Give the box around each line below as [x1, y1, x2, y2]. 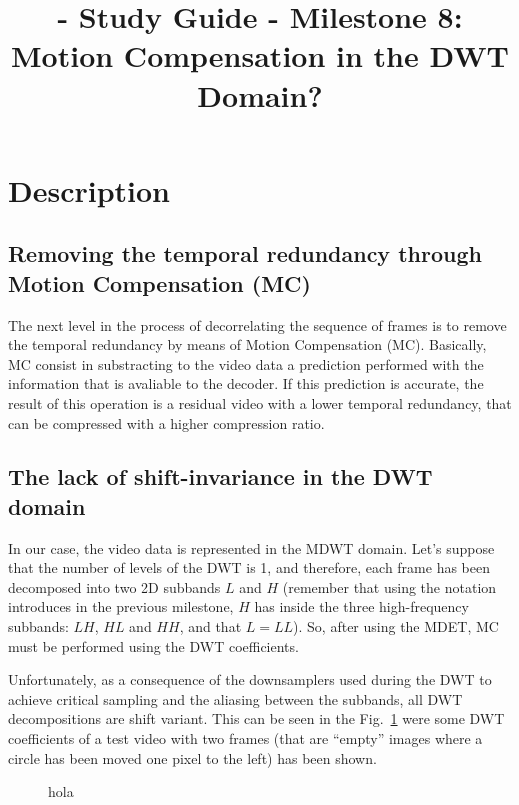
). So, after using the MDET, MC [293, 616, 499, 637]
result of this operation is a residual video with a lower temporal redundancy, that [8, 392, 512, 413]
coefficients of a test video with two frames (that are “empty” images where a [8, 728, 483, 749]
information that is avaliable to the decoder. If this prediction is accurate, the [8, 373, 484, 394]
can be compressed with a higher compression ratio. [8, 412, 325, 433]
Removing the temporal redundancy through [8, 238, 482, 269]
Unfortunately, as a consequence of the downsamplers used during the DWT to [8, 669, 492, 690]
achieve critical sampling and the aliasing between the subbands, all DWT [8, 688, 463, 709]
